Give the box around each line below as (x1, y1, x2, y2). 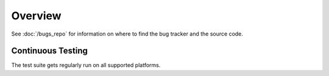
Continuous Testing (11, 46, 88, 56)
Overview (11, 9, 62, 22)
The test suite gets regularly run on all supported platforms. (11, 62, 161, 69)
